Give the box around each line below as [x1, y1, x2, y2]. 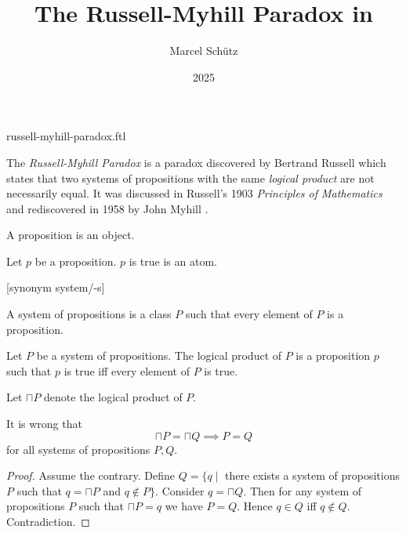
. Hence [237, 498, 273, 514]
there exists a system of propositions [225, 467, 400, 484]
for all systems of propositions [6, 441, 150, 457]
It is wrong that [6, 415, 82, 432]
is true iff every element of [63, 362, 190, 379]
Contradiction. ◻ [6, 513, 90, 529]
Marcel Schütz [169, 42, 238, 59]
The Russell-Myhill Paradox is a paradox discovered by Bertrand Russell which [6, 154, 386, 170]
